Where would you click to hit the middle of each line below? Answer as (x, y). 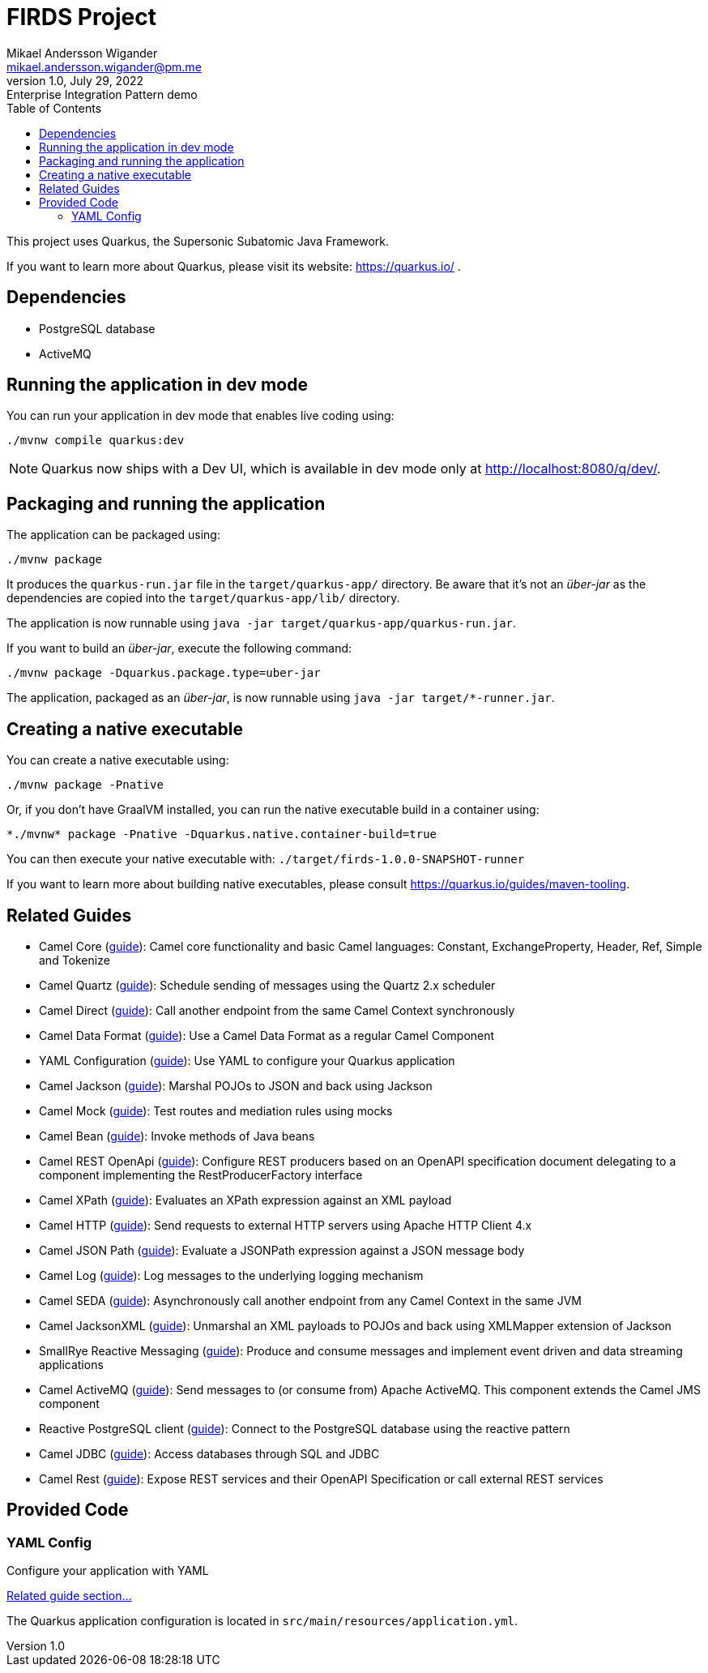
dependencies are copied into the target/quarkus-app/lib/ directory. (203, 598)
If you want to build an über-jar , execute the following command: (179, 648)
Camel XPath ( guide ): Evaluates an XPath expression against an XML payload (245, 1200)
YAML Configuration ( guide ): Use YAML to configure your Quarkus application (247, 1060)
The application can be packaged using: (113, 535)
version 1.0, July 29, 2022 (75, 80)
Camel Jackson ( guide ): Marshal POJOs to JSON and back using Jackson (236, 1085)
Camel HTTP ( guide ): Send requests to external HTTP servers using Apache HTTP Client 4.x (286, 1225)
